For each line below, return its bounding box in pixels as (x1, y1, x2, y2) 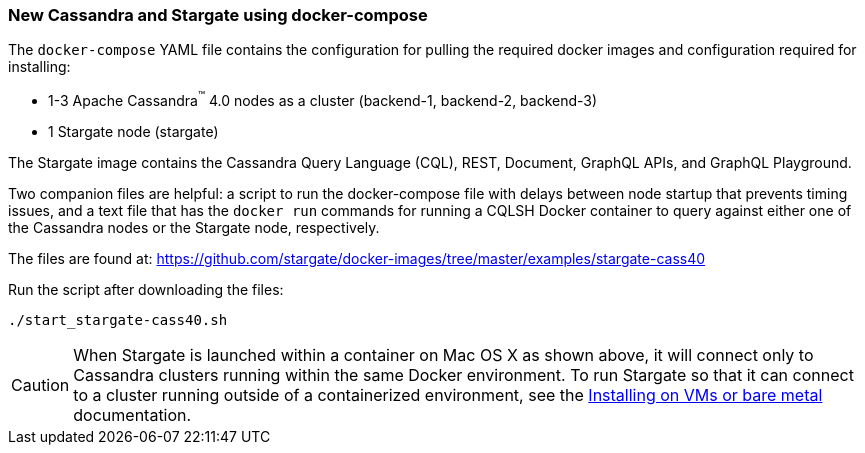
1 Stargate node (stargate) (48, 123, 219, 141)
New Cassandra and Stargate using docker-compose (8, 5, 428, 25)
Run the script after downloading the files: (8, 281, 284, 299)
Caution (11, 375, 70, 396)
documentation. (73, 405, 192, 426)
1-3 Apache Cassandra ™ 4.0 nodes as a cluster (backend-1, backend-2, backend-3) (48, 89, 598, 110)
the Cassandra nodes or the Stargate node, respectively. (8, 219, 380, 237)
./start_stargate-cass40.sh (8, 312, 228, 329)
